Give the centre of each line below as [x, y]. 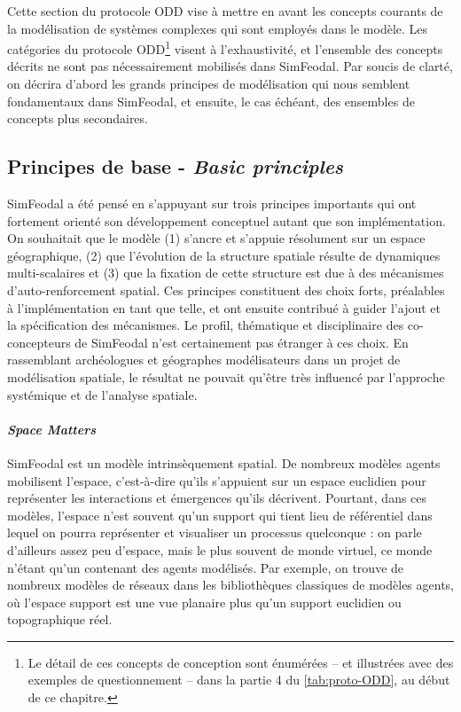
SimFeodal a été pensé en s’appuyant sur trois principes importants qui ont [212, 203]
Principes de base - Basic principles [176, 166]
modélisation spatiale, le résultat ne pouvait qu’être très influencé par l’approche [226, 376]
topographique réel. [60, 619]
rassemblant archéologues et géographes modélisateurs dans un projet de [204, 360]
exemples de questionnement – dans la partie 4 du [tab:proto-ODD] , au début [239, 680]
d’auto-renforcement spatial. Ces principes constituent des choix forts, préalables [226, 289]
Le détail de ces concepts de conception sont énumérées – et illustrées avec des [241, 662]
